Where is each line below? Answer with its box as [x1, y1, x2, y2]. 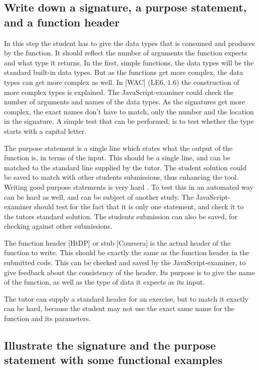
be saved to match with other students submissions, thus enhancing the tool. [4, 172, 239, 182]
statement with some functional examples [4, 352, 223, 368]
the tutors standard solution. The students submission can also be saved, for [4, 211, 238, 221]
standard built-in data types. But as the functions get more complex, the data [4, 67, 243, 77]
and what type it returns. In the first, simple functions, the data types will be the [4, 57, 254, 67]
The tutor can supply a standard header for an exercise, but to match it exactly [4, 293, 249, 304]
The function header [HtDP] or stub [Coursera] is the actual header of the [4, 237, 231, 248]
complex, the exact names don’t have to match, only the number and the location [4, 106, 254, 116]
